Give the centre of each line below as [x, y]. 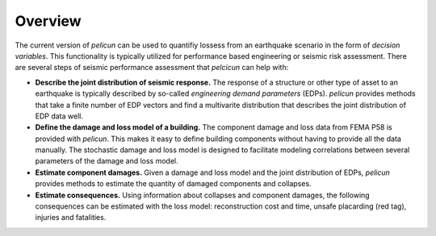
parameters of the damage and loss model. [107, 161]
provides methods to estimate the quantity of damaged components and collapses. [173, 184]
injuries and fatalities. [71, 217]
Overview [48, 21]
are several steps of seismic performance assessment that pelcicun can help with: [152, 68]
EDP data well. [59, 116]
